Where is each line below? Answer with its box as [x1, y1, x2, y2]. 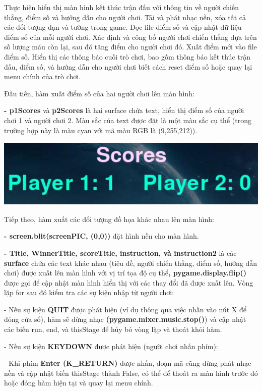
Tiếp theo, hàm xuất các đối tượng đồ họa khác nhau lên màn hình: [4, 213, 214, 224]
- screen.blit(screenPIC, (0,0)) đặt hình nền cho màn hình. [4, 231, 199, 241]
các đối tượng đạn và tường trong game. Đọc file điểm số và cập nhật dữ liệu [4, 22, 242, 32]
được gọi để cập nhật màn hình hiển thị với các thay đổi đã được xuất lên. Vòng [4, 277, 253, 288]
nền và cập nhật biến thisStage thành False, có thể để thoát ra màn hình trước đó [4, 367, 258, 378]
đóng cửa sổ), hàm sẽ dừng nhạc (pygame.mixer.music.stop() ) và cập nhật [4, 314, 246, 324]
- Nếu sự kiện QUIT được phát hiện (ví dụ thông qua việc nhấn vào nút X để [4, 304, 246, 314]
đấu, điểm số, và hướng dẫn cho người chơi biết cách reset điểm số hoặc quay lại [4, 61, 252, 72]
